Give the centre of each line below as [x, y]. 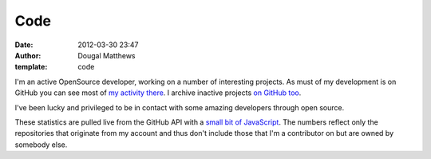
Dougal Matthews [107, 55]
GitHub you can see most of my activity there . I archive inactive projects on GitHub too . [158, 93]
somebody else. [41, 145]
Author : [28, 55]
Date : [24, 45]
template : [31, 67]
